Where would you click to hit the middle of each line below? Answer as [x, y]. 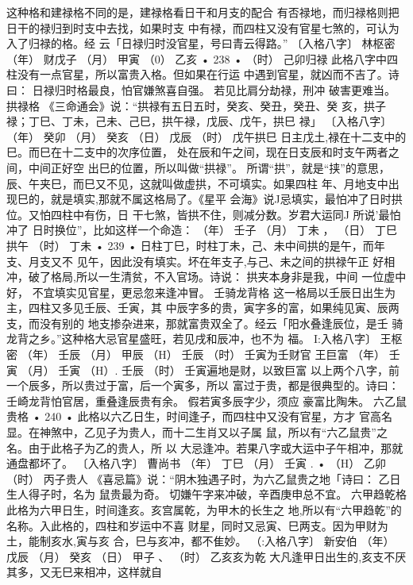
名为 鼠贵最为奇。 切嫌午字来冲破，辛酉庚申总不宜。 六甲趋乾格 [239, 494]
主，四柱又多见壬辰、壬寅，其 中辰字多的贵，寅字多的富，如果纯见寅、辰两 [203, 308]
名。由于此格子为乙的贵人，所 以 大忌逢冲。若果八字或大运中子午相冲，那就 [205, 447]
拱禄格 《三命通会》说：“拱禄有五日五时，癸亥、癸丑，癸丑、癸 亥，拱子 [196, 105]
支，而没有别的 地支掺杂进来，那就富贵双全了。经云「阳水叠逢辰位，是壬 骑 [205, 323]
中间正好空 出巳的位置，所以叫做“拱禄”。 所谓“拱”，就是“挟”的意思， [209, 167]
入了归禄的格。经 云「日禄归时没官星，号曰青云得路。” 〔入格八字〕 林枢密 [201, 43]
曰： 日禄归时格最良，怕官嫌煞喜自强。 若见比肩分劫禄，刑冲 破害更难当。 [201, 89]
